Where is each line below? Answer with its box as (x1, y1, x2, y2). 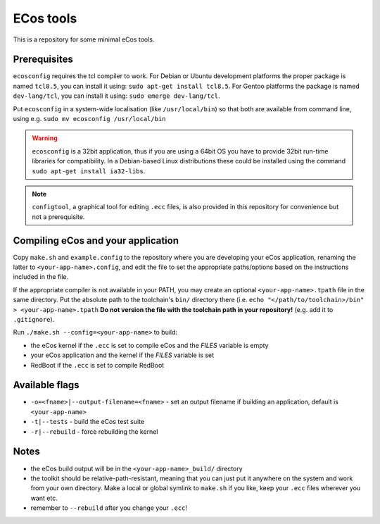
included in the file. (13, 273, 69, 281)
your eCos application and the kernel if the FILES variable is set (30, 351, 215, 359)
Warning (32, 134, 58, 142)
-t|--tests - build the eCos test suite (30, 418, 144, 426)
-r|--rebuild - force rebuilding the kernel (30, 427, 158, 436)
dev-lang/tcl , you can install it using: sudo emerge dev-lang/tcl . (13, 92, 220, 100)
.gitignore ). (13, 316, 55, 323)
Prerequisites (13, 54, 73, 65)
